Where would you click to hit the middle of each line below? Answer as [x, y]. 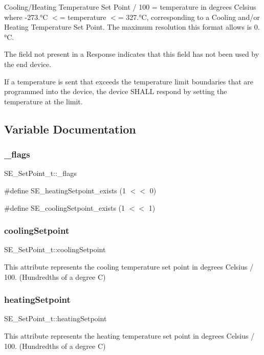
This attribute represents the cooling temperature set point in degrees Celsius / [129, 266]
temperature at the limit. [43, 101]
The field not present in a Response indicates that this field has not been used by [132, 54]
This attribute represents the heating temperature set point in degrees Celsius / [129, 335]
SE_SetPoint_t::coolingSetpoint [55, 249]
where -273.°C [26, 17]
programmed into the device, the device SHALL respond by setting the [116, 91]
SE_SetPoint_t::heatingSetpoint [56, 318]
